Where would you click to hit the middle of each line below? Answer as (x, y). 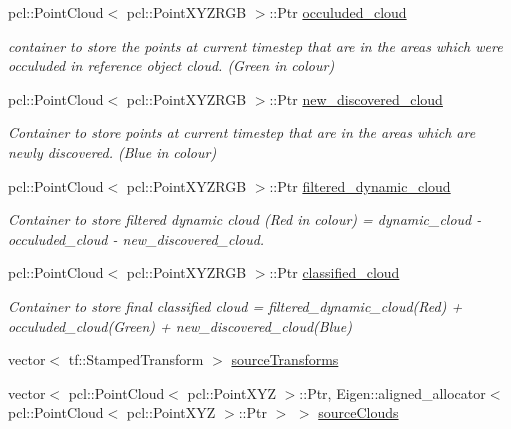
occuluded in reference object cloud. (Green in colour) (171, 65)
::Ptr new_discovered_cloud (356, 98)
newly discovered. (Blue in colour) (112, 151)
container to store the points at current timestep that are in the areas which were (255, 45)
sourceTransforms (285, 359)
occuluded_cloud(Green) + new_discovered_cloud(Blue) (180, 325)
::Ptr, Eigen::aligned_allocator (392, 392)
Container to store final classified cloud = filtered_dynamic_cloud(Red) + (235, 305)
